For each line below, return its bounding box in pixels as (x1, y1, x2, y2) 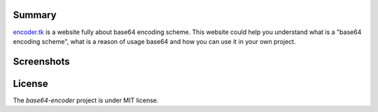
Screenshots (13, 56, 70, 67)
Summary (13, 9, 57, 21)
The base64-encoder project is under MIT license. (13, 96, 159, 104)
